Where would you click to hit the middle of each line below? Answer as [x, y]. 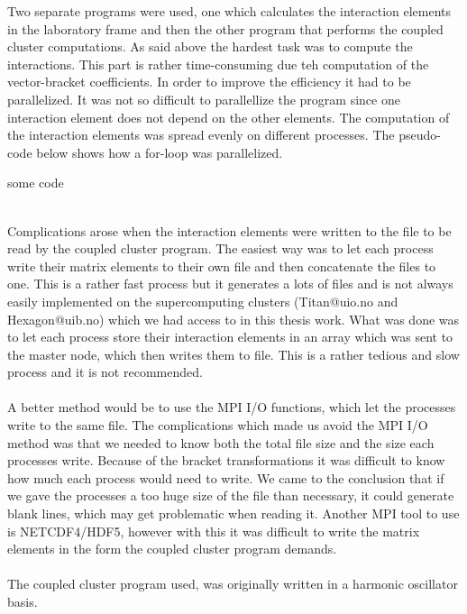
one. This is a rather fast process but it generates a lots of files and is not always [230, 284]
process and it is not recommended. [105, 372]
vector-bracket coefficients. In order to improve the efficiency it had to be [209, 82]
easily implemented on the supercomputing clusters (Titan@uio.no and [203, 301]
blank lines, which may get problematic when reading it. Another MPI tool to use [233, 513]
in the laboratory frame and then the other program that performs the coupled [225, 28]
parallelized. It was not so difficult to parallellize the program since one [204, 99]
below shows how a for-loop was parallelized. [160, 152]
